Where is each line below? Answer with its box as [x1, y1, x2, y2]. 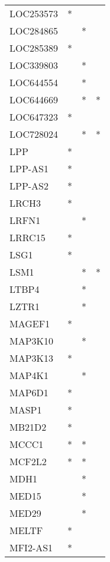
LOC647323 [9, 110, 59, 124]
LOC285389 [9, 41, 59, 55]
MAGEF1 [9, 317, 50, 330]
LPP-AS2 [9, 179, 49, 192]
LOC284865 [9, 24, 59, 37]
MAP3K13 [9, 351, 54, 365]
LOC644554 [9, 75, 59, 89]
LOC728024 [9, 127, 59, 141]
